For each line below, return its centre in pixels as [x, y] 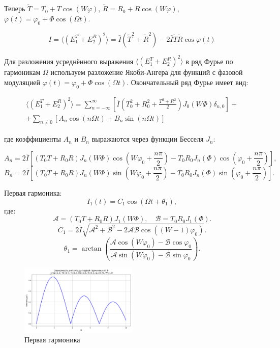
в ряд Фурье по [209, 61]
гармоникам [22, 72]
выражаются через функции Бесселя [148, 139]
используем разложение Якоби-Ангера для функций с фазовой [147, 72]
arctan [91, 249]
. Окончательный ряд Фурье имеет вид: [188, 82]
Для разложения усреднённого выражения [69, 61]
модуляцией [22, 82]
